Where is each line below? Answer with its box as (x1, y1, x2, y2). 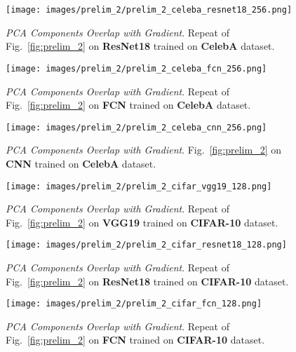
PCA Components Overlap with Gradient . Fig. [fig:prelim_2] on (6, 142, 281, 157)
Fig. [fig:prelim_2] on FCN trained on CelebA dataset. (6, 97, 251, 112)
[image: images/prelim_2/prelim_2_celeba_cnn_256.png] (6, 122, 267, 133)
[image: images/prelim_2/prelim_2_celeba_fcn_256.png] (6, 63, 267, 74)
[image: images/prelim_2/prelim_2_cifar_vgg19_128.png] (6, 181, 272, 191)
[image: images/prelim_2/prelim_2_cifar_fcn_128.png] (6, 299, 262, 309)
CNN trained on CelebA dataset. (6, 156, 156, 170)
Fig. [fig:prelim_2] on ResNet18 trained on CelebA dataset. (6, 39, 275, 53)
